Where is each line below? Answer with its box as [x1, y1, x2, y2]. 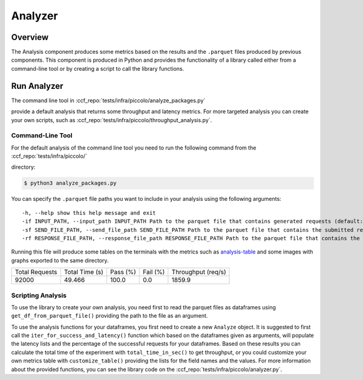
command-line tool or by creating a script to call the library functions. [11, 65, 185, 72]
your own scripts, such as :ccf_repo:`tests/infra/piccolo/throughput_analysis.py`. [11, 116, 212, 123]
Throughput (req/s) [171, 268, 226, 277]
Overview [11, 32, 49, 42]
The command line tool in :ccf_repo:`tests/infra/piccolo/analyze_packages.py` [11, 97, 206, 104]
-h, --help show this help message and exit [22, 209, 157, 216]
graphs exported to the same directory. [11, 257, 109, 264]
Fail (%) [142, 268, 165, 277]
